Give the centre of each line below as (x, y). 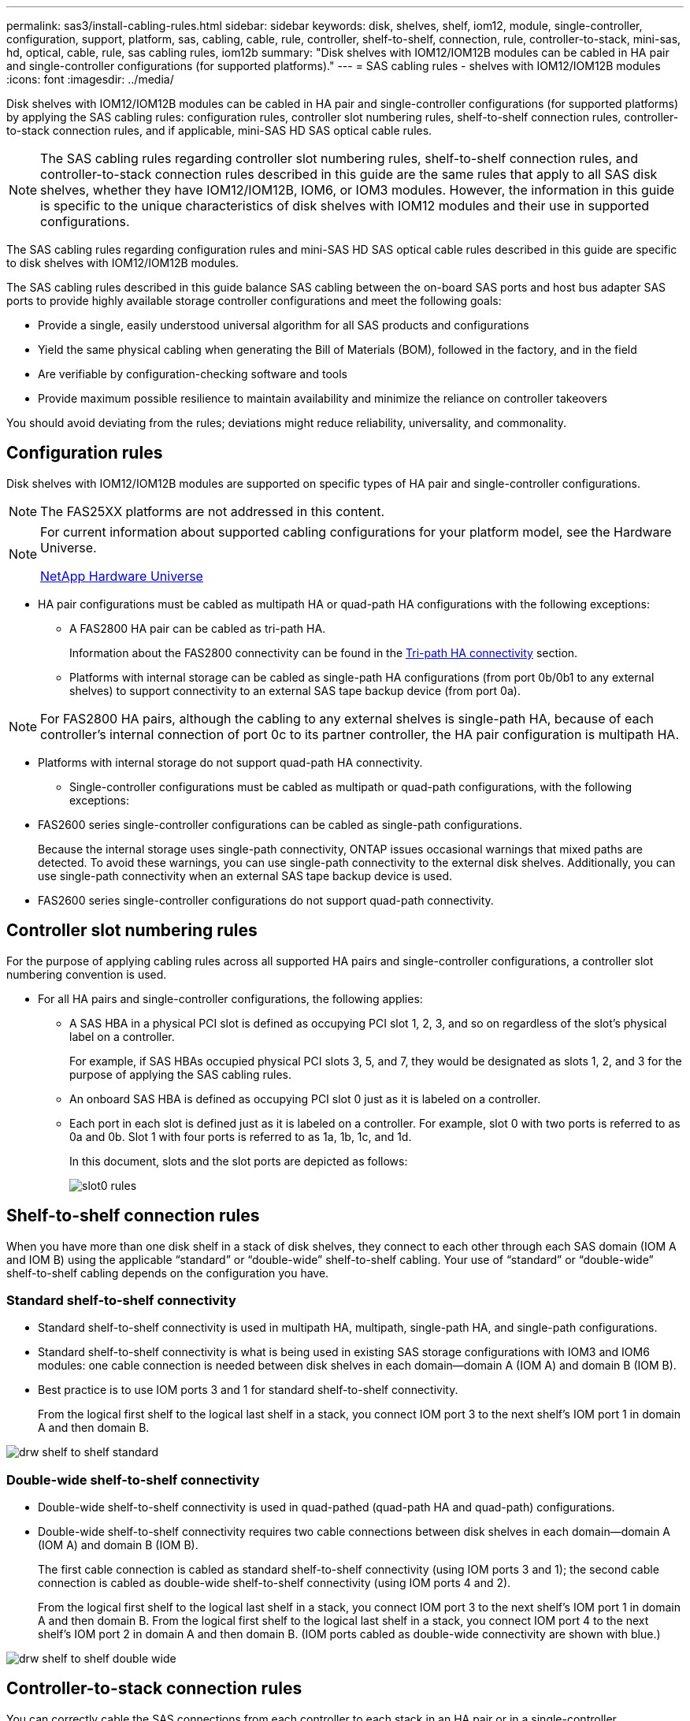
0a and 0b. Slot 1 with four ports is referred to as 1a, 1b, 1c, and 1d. (241, 1136)
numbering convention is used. (87, 974)
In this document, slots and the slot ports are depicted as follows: (239, 1161)
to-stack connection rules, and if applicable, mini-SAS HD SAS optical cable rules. (219, 130)
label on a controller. (122, 1036)
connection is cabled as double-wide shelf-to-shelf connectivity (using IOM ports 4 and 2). (275, 1583)
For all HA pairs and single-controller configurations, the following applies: (230, 998)
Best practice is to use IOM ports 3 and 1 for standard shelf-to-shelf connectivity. (248, 1390)
